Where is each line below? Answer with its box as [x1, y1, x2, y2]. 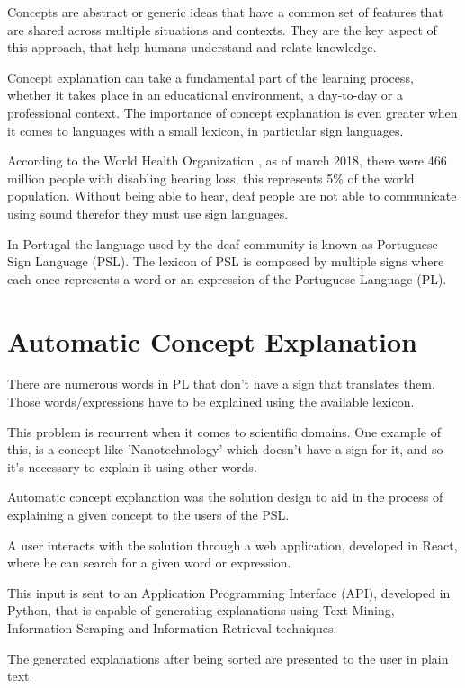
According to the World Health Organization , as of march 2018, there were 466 [7, 151, 447, 170]
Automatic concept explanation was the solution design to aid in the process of [7, 487, 443, 506]
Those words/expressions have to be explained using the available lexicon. [7, 392, 415, 411]
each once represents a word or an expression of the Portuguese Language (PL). [7, 269, 447, 288]
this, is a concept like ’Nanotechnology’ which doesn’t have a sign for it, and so [7, 440, 443, 459]
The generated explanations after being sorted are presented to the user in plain [7, 648, 449, 667]
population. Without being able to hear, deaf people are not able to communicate [7, 186, 457, 205]
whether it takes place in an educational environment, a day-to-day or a [7, 85, 404, 104]
